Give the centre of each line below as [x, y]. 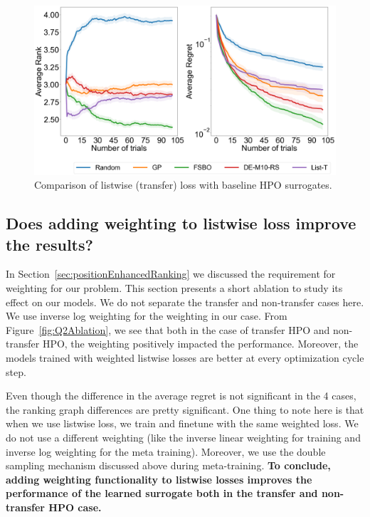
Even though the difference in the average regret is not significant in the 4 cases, [181, 396]
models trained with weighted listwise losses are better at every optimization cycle [185, 358]
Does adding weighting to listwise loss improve [181, 223]
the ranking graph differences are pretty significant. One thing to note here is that [185, 409]
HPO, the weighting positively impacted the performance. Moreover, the [200, 344]
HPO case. [75, 507]
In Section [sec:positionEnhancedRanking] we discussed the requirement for [171, 274]
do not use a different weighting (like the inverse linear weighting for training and [183, 437]
